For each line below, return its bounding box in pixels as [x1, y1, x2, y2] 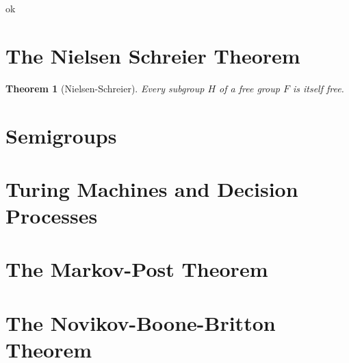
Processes [5, 202, 98, 230]
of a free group [219, 81, 280, 95]
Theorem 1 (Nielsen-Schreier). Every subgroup [5, 81, 205, 95]
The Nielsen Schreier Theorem [5, 41, 300, 69]
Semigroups [5, 121, 117, 149]
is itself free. [292, 81, 344, 95]
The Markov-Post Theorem [5, 255, 268, 283]
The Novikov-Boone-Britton [5, 308, 276, 336]
